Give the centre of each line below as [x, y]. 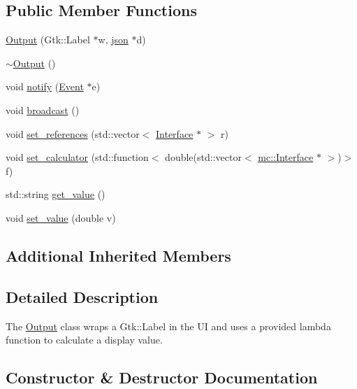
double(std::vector [203, 157]
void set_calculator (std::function [77, 157]
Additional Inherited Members [118, 255]
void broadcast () [43, 109]
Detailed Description [82, 296]
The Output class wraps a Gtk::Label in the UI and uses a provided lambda [168, 326]
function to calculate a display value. [84, 340]
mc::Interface [286, 157]
